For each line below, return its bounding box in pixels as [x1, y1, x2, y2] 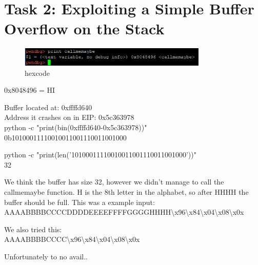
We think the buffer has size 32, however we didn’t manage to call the [4, 176, 224, 187]
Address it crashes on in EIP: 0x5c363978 [4, 112, 134, 123]
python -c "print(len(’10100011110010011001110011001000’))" [4, 149, 196, 160]
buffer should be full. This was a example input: [4, 196, 155, 207]
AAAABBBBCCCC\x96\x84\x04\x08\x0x [4, 234, 140, 244]
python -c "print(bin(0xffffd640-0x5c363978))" [4, 122, 147, 133]
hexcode [25, 67, 50, 78]
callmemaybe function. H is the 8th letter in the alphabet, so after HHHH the [4, 187, 249, 197]
